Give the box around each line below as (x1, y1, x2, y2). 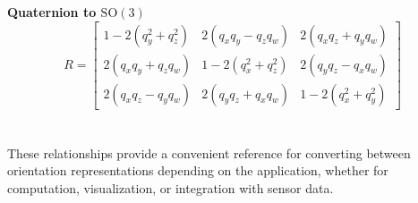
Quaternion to (7, 3, 97, 21)
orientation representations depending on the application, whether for (7, 161, 388, 180)
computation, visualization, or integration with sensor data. (7, 179, 334, 198)
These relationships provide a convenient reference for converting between (7, 143, 411, 162)
